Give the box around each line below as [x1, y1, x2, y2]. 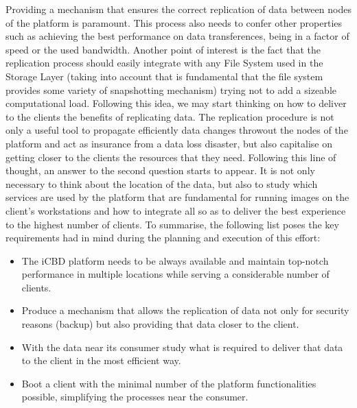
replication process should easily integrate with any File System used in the [5, 56, 323, 70]
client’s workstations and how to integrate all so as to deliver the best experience [5, 203, 346, 217]
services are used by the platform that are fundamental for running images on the [5, 190, 349, 204]
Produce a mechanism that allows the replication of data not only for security [21, 303, 349, 317]
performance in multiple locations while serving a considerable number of [21, 267, 330, 281]
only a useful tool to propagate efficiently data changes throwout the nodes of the [5, 123, 348, 137]
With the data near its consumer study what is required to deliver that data [21, 339, 343, 354]
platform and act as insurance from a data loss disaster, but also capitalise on [5, 136, 332, 150]
